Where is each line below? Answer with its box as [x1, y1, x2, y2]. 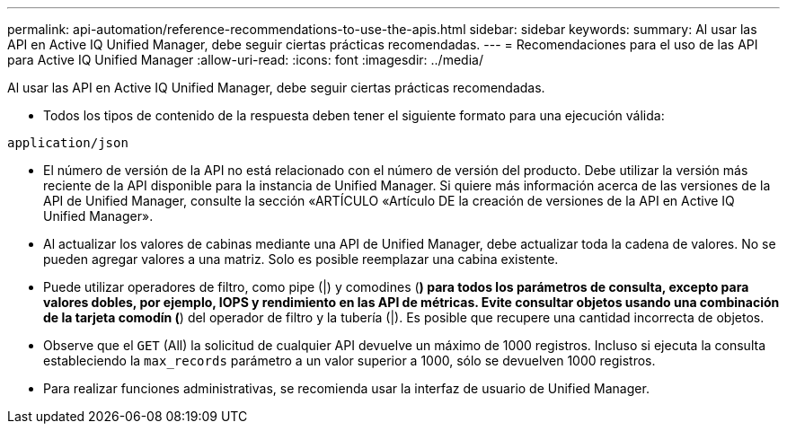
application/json [7, 136, 128, 150]
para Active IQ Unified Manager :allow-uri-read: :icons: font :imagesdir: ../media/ [7, 52, 483, 67]
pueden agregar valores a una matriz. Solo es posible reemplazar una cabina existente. [43, 251, 559, 267]
